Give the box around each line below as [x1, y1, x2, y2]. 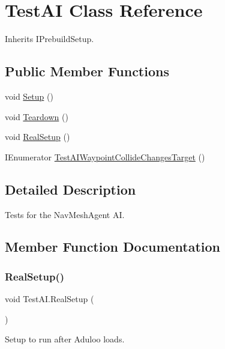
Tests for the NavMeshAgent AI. [5, 208, 125, 220]
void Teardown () [5, 110, 68, 123]
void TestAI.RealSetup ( [5, 293, 94, 305]
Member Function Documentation [5, 237, 221, 256]
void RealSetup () [5, 130, 70, 143]
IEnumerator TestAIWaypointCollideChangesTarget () [5, 150, 205, 163]
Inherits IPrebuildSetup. [5, 32, 94, 45]
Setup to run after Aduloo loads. [5, 333, 125, 345]
